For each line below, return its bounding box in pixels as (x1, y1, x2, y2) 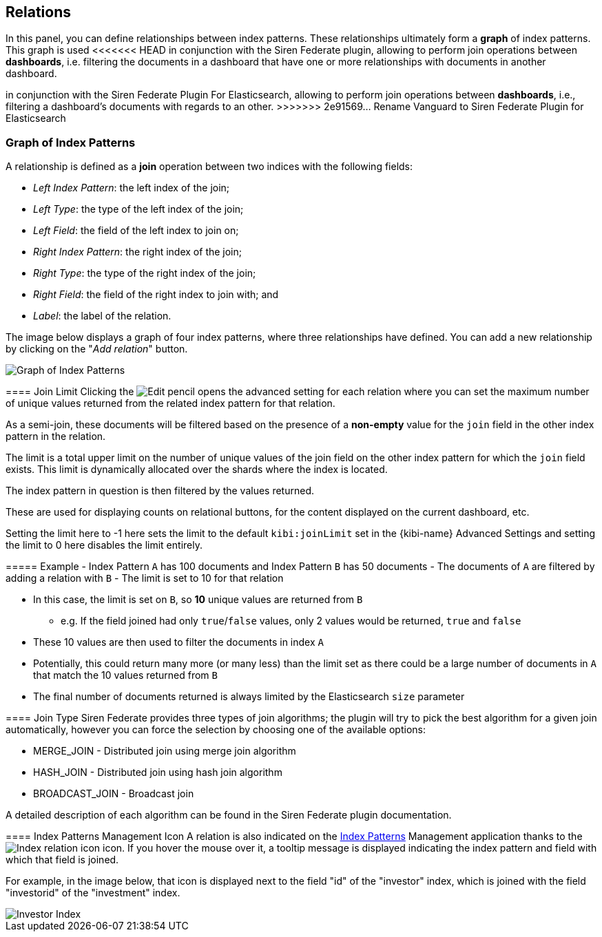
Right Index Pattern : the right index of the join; (33, 246, 242, 258)
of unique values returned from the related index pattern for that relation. (6, 397, 335, 410)
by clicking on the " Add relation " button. (6, 343, 188, 355)
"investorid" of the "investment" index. (6, 887, 180, 899)
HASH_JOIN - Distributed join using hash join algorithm (33, 766, 282, 779)
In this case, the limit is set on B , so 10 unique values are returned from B (33, 593, 363, 606)
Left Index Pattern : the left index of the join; (33, 182, 230, 194)
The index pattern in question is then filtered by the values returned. (6, 485, 315, 497)
